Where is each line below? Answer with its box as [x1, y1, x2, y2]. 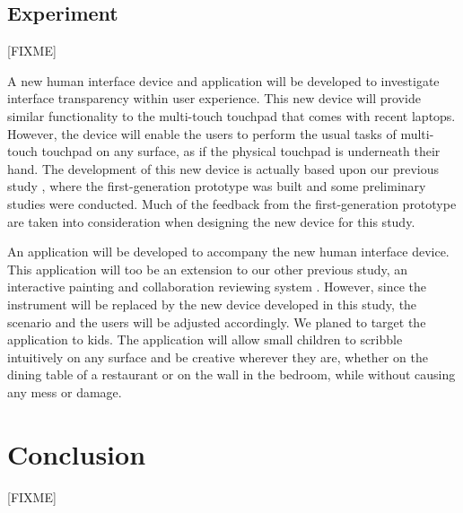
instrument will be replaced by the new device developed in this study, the [7, 294, 417, 313]
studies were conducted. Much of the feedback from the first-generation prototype [7, 194, 457, 213]
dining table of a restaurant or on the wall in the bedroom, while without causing [7, 365, 456, 384]
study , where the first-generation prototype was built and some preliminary [7, 177, 426, 196]
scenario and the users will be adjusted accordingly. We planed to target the [7, 312, 426, 331]
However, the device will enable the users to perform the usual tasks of [7, 124, 397, 143]
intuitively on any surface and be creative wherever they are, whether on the [7, 347, 428, 366]
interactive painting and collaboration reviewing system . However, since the [7, 277, 427, 296]
